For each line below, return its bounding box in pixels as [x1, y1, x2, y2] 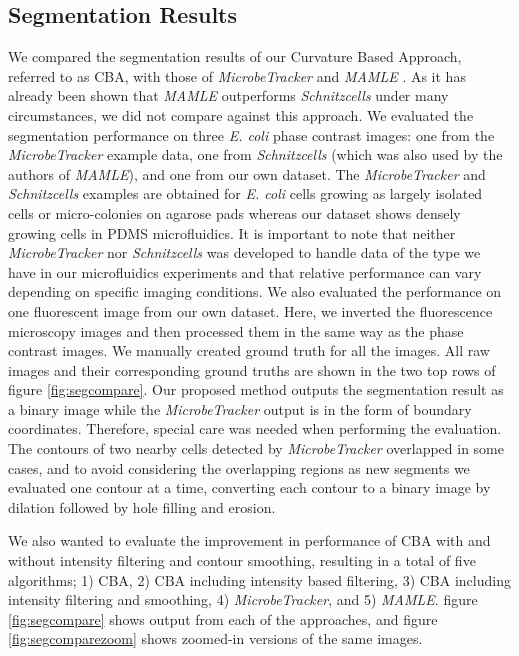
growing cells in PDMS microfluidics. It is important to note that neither [8, 222, 456, 243]
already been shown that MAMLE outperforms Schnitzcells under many [8, 85, 449, 106]
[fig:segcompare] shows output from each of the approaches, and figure [8, 608, 438, 629]
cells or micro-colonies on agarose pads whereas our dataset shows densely [8, 202, 461, 223]
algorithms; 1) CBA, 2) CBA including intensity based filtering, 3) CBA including [8, 569, 511, 590]
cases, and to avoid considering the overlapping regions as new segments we [8, 457, 470, 478]
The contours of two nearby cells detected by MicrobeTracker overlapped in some [8, 438, 504, 459]
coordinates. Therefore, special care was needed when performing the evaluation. [8, 418, 502, 439]
